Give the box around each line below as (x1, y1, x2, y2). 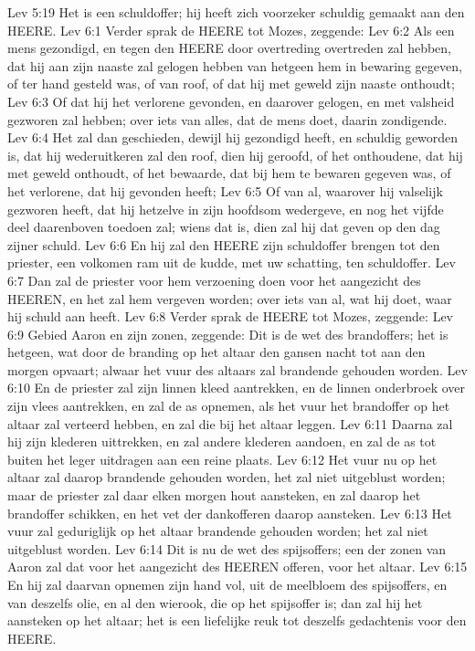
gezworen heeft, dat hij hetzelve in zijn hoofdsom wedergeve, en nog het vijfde (7, 199, 444, 218)
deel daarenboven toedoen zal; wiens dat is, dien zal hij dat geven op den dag (7, 217, 440, 236)
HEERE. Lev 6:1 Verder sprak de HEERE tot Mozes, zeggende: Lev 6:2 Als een (7, 20, 455, 39)
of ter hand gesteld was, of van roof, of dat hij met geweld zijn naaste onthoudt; (7, 74, 455, 93)
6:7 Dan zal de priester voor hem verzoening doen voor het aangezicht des (7, 270, 421, 289)
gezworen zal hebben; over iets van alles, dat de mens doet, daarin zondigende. (7, 110, 448, 129)
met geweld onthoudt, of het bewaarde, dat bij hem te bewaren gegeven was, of (7, 163, 451, 183)
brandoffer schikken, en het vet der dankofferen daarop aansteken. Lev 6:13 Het (7, 503, 452, 522)
